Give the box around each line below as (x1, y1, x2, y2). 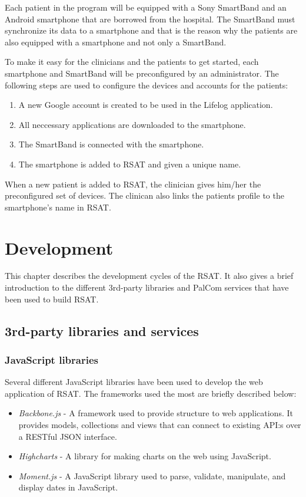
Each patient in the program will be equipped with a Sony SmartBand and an (5, 1, 287, 13)
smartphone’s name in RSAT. (5, 200, 111, 213)
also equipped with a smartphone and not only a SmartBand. (5, 35, 227, 48)
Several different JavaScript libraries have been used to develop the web (5, 376, 263, 388)
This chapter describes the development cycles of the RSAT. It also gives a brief (5, 269, 294, 282)
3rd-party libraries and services (5, 321, 199, 340)
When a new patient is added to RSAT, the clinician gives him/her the (5, 177, 261, 190)
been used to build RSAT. (5, 292, 99, 305)
